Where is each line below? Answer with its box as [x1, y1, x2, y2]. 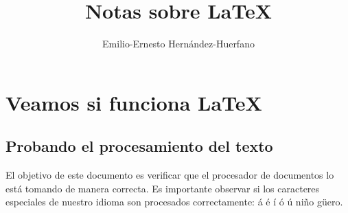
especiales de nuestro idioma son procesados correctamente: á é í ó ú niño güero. [5, 194, 343, 209]
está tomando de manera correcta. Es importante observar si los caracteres [5, 181, 320, 195]
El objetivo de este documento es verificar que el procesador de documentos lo [5, 168, 334, 182]
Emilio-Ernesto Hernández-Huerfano [102, 36, 255, 51]
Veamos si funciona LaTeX [5, 88, 262, 116]
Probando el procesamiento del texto [5, 135, 273, 157]
